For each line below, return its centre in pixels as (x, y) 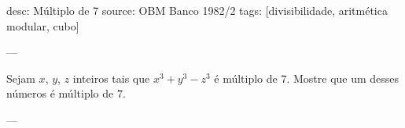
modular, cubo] (43, 25)
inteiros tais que (111, 78)
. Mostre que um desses (343, 78)
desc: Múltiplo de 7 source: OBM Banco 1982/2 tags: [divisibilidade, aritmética (197, 10)
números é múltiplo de (60, 93)
